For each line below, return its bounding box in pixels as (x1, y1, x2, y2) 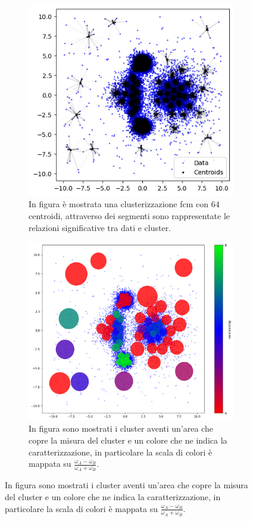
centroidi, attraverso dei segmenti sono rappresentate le (29, 209, 230, 221)
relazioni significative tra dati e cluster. (29, 221, 171, 233)
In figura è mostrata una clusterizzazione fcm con (29, 198, 209, 210)
